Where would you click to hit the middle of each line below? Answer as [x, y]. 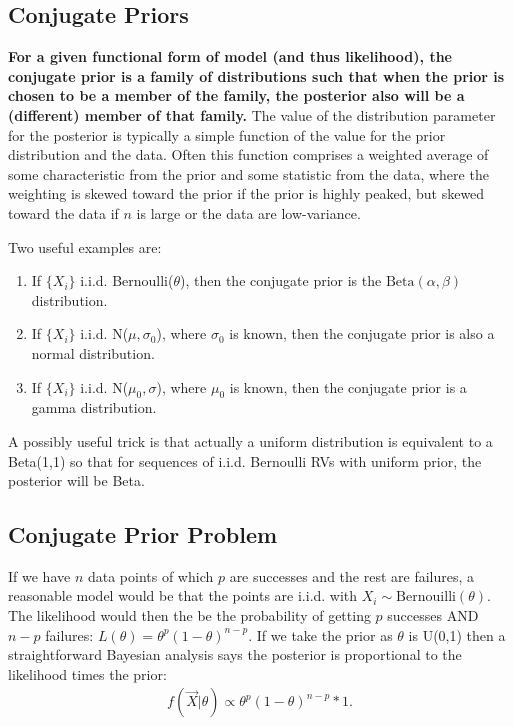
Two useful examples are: [85, 246]
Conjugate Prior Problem [143, 534]
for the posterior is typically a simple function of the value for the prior [227, 134]
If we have [39, 575]
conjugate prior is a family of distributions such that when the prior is [256, 75]
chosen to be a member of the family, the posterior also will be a [236, 95]
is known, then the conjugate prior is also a [362, 333]
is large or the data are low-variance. [248, 212]
